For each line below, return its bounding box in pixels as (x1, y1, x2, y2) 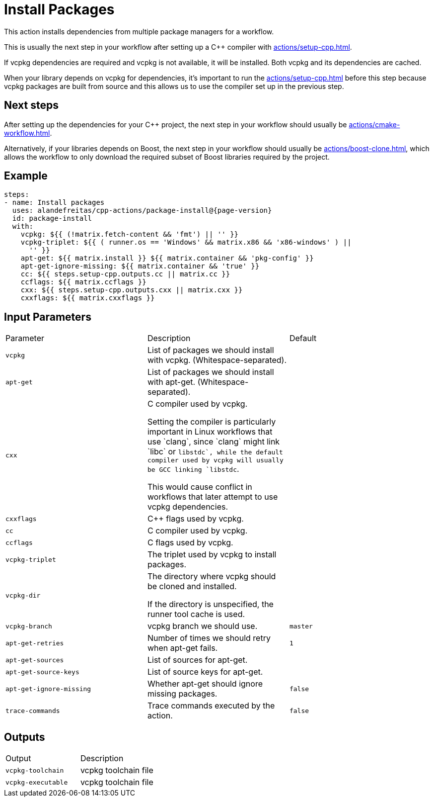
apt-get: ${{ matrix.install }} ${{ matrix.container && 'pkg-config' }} (20, 254, 314, 263)
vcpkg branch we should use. (147, 621, 258, 631)
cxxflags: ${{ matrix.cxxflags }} (20, 294, 155, 302)
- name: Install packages (4, 198, 105, 207)
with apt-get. (147, 377, 196, 387)
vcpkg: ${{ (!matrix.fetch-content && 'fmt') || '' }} (20, 230, 239, 239)
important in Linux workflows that (147, 427, 273, 437)
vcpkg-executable (5, 778, 68, 786)
